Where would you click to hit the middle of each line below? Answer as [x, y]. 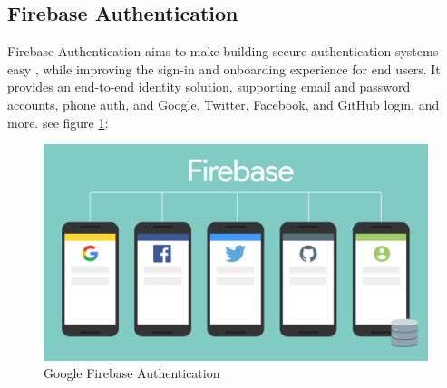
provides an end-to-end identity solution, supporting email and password [209, 87]
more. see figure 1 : [58, 122]
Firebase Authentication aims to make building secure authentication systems [223, 51]
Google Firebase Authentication [132, 373]
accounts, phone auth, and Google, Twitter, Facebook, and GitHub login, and [223, 104]
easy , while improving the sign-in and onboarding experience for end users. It [224, 68]
